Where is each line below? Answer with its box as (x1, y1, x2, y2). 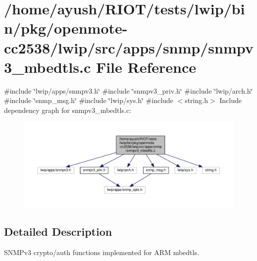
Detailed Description (4, 223, 112, 239)
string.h (185, 95, 208, 105)
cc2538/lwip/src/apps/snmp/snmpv (4, 37, 254, 57)
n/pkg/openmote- (4, 18, 128, 38)
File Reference (96, 56, 197, 77)
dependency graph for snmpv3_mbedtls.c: (4, 104, 131, 115)
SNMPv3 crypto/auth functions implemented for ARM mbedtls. (4, 247, 199, 257)
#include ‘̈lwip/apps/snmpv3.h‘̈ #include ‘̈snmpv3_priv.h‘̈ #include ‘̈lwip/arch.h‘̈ (4, 85, 253, 96)
